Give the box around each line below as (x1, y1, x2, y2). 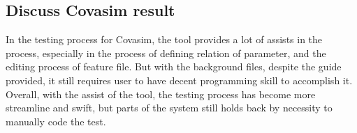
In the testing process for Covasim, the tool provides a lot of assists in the (6, 32, 323, 47)
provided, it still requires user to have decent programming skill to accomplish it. (6, 72, 353, 87)
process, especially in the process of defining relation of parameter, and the (6, 45, 326, 60)
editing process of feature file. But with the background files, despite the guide (6, 59, 342, 74)
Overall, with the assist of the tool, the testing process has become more (6, 86, 316, 101)
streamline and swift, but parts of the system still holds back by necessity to (6, 100, 333, 115)
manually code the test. (6, 114, 106, 128)
